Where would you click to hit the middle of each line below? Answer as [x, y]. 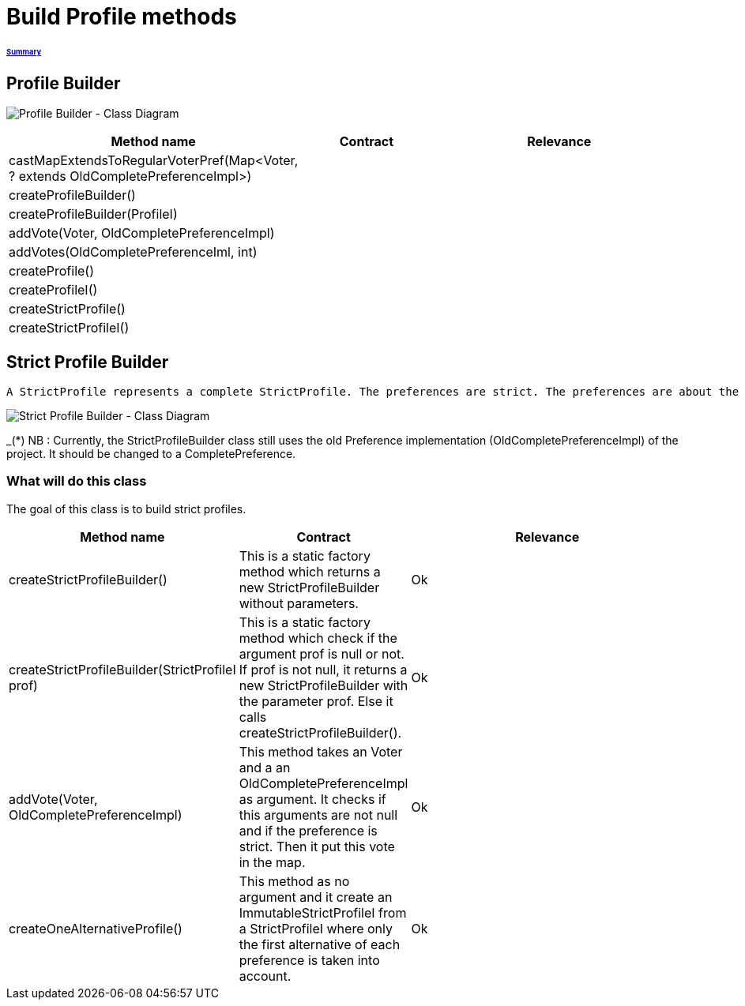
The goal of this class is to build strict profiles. [126, 509]
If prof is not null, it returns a [323, 669]
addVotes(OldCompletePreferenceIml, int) [133, 252]
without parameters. [299, 603]
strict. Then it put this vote [317, 846]
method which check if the [318, 638]
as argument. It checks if [312, 799]
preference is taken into [309, 960]
